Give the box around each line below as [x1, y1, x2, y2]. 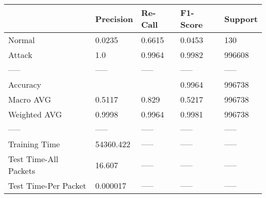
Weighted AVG [8, 108, 62, 120]
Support [224, 12, 258, 25]
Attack [8, 49, 33, 61]
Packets [8, 165, 35, 176]
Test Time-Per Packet [8, 180, 86, 191]
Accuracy [8, 78, 41, 90]
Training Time [8, 138, 60, 150]
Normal [8, 34, 35, 46]
